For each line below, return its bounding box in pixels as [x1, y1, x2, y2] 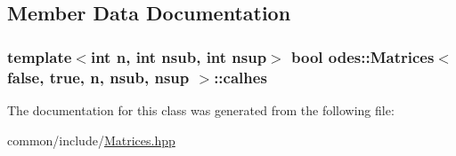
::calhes [214, 66, 267, 88]
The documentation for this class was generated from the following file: [7, 100, 395, 119]
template [7, 45, 72, 67]
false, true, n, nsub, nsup [7, 66, 190, 88]
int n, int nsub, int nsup [90, 45, 267, 67]
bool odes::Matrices [291, 45, 435, 67]
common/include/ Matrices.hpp [7, 130, 175, 149]
